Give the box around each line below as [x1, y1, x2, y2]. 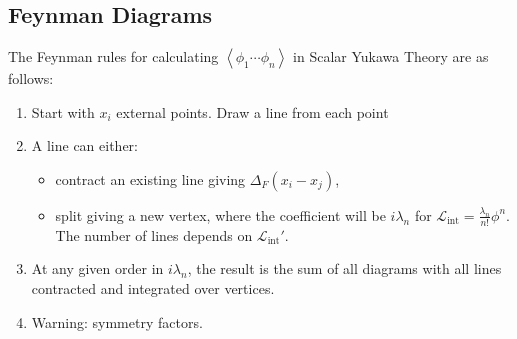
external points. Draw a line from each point [116, 101, 389, 122]
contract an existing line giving [55, 168, 246, 189]
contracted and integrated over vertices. [31, 278, 275, 298]
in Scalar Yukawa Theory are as [293, 46, 489, 67]
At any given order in [31, 258, 164, 279]
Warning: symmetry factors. [31, 311, 203, 332]
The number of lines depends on [55, 224, 253, 245]
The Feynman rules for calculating [8, 46, 219, 67]
